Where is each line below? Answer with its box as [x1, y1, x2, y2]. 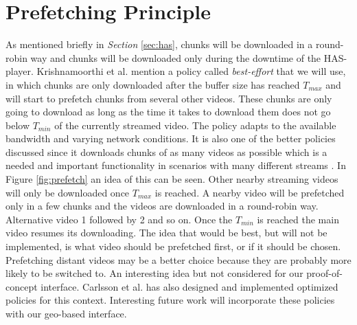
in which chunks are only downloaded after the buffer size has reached [5, 77, 300, 91]
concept [5, 279, 38, 293]
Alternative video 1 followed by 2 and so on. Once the [5, 212, 233, 226]
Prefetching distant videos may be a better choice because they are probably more [5, 252, 352, 267]
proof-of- [306, 266, 343, 280]
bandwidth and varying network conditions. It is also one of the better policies [5, 131, 336, 146]
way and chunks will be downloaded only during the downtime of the [30, 50, 321, 65]
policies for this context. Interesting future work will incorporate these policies [5, 293, 335, 307]
